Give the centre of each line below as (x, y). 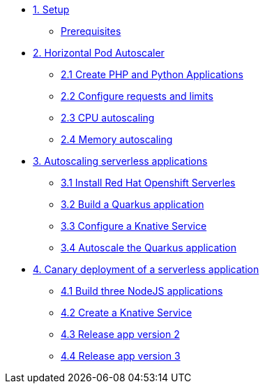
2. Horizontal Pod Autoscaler (99, 53)
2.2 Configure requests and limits (137, 96)
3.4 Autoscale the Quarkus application (149, 248)
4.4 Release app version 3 (121, 356)
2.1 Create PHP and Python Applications (152, 74)
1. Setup (51, 9)
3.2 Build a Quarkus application (132, 204)
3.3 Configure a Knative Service (134, 226)
